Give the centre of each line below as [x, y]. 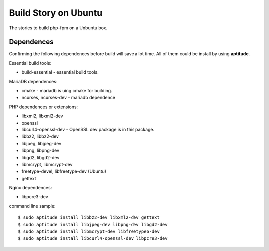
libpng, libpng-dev [41, 151]
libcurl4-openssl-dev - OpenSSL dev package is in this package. [88, 129]
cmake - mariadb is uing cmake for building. [67, 91]
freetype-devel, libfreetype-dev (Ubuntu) [64, 171]
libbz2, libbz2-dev [40, 136]
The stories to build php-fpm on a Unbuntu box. [58, 28]
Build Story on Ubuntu [56, 13]
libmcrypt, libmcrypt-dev [47, 164]
